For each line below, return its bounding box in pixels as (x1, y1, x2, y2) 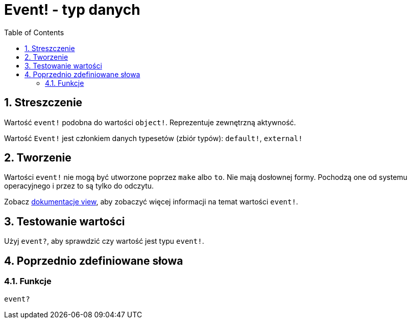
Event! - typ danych (4, 1, 140, 18)
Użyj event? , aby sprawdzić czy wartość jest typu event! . (4, 237, 204, 246)
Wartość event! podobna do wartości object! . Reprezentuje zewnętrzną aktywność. (4, 118, 296, 127)
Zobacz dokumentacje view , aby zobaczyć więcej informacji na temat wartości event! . (4, 197, 298, 206)
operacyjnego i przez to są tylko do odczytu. (4, 181, 154, 191)
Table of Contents (4, 28, 64, 37)
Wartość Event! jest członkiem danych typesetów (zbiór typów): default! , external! (4, 133, 303, 143)
